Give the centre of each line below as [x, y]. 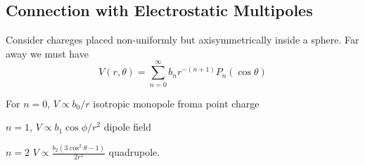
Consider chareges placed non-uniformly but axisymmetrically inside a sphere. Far [182, 40]
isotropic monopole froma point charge [176, 103]
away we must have [47, 53]
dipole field [127, 127]
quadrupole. [134, 152]
